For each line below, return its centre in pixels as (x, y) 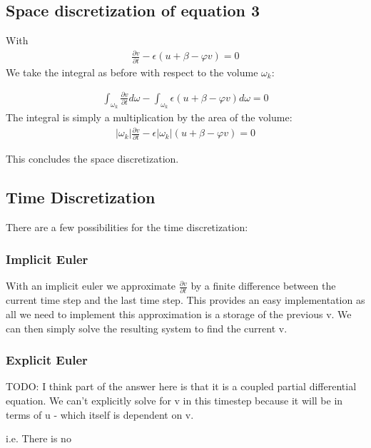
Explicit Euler (47, 360)
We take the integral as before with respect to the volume (132, 72)
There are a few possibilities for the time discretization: (127, 227)
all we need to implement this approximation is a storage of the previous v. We (179, 314)
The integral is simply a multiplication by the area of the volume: (149, 117)
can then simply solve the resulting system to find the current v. (147, 328)
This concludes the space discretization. (92, 159)
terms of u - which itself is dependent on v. (100, 414)
